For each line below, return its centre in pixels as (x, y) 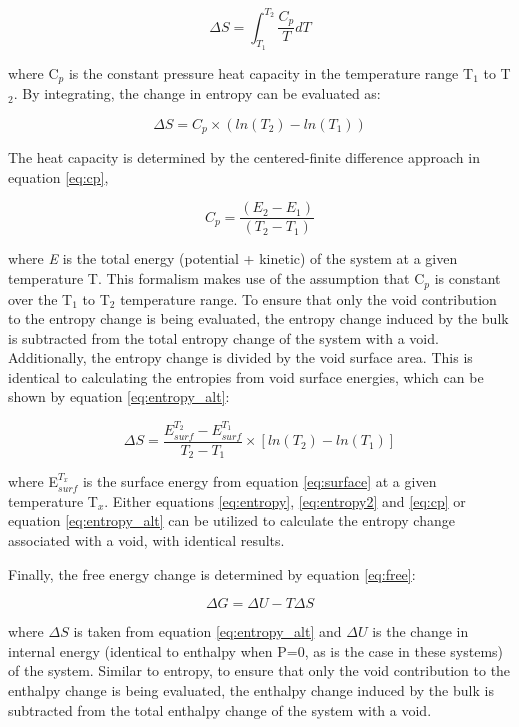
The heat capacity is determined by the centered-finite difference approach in (244, 157)
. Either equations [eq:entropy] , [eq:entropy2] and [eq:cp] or (285, 500)
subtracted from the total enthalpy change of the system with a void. (220, 709)
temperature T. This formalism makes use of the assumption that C (216, 278)
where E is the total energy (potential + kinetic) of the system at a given (233, 258)
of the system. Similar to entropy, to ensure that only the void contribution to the (259, 670)
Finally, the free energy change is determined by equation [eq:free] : (212, 573)
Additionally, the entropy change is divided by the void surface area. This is (240, 357)
